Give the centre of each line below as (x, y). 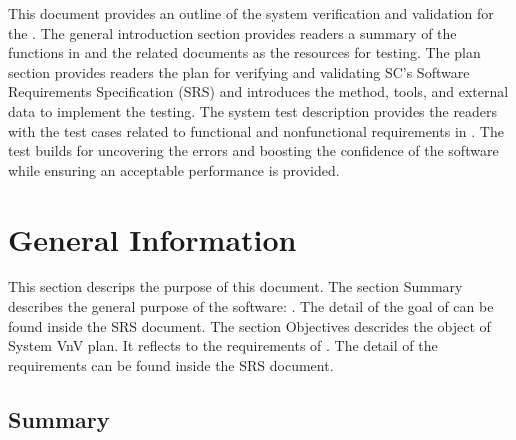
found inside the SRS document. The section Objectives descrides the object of (249, 325)
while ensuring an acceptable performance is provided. (174, 169)
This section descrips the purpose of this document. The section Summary (235, 286)
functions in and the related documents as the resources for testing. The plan (244, 52)
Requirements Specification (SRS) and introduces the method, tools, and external (258, 91)
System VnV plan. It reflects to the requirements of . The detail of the (223, 345)
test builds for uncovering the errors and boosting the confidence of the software (253, 150)
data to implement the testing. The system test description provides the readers (253, 110)
